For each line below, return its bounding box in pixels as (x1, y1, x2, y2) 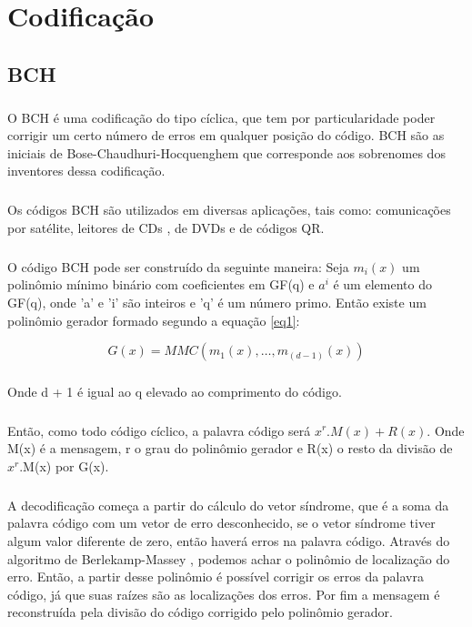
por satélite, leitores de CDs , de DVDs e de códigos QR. (7, 217, 325, 237)
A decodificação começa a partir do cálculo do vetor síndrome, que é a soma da (7, 495, 449, 514)
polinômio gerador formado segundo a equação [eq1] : (7, 310, 300, 329)
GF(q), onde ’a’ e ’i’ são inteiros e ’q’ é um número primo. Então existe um (7, 293, 427, 312)
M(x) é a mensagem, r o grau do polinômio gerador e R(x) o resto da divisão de (7, 439, 453, 458)
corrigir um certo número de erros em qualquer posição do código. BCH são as (7, 126, 445, 145)
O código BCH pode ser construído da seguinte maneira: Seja (7, 257, 349, 276)
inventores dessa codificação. (7, 161, 166, 180)
